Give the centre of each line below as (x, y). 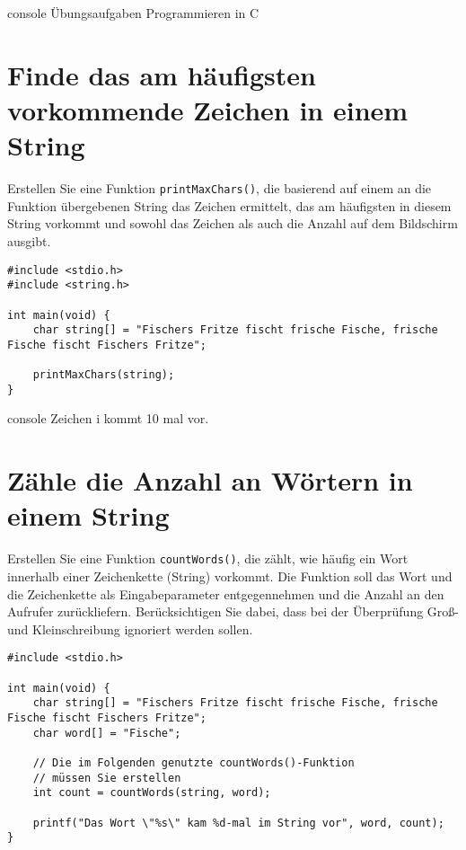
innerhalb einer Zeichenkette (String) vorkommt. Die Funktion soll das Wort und (230, 576)
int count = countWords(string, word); (152, 793)
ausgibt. (29, 240)
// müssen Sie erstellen (107, 778)
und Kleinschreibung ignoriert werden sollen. (130, 629)
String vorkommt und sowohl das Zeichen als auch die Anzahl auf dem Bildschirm (233, 223)
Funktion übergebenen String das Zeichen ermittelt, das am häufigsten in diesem (229, 205)
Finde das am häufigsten (162, 74)
